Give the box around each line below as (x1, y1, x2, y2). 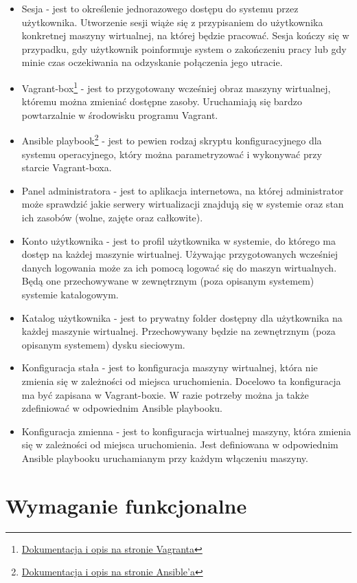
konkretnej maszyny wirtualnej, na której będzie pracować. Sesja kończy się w (21, 28, 349, 43)
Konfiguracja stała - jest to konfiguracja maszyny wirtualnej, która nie (21, 360, 318, 375)
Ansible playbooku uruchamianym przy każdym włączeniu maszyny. (21, 450, 308, 465)
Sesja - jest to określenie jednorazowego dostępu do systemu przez (21, 1, 299, 15)
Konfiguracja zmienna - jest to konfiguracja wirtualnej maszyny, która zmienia (21, 423, 352, 438)
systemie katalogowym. (21, 287, 119, 301)
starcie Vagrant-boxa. (21, 160, 112, 175)
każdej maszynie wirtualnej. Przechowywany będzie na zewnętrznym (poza (21, 324, 336, 338)
